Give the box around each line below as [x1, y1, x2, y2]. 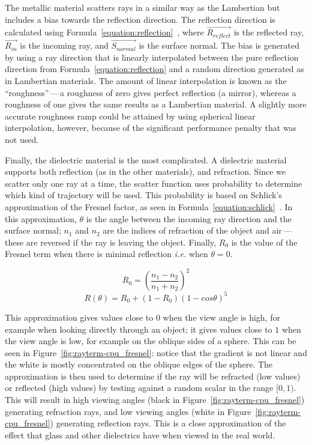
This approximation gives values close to [5, 310, 154, 323]
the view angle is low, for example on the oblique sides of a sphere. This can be [5, 335, 296, 347]
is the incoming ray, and [20, 39, 109, 52]
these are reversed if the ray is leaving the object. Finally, [5, 235, 217, 248]
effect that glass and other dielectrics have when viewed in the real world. [5, 428, 275, 441]
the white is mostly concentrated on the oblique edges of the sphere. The [5, 358, 273, 371]
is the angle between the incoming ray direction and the [86, 212, 292, 225]
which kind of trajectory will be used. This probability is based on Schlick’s [5, 189, 282, 201]
